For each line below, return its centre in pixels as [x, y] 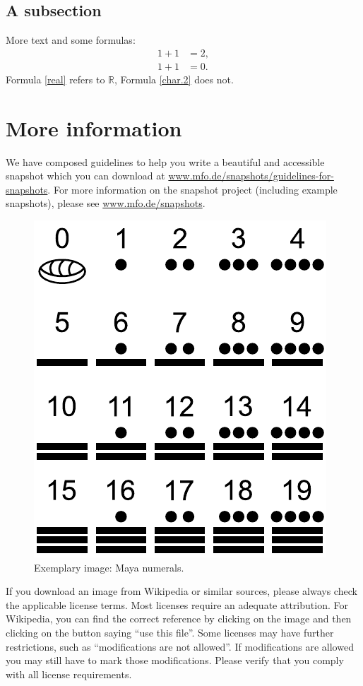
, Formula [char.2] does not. [174, 79]
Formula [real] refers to [55, 79]
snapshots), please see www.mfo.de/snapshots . [106, 203]
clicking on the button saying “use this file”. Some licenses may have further [170, 632]
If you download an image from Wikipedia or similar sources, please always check [181, 591]
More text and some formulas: [71, 40]
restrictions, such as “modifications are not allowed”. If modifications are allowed [180, 646]
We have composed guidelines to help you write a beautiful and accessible [165, 161]
